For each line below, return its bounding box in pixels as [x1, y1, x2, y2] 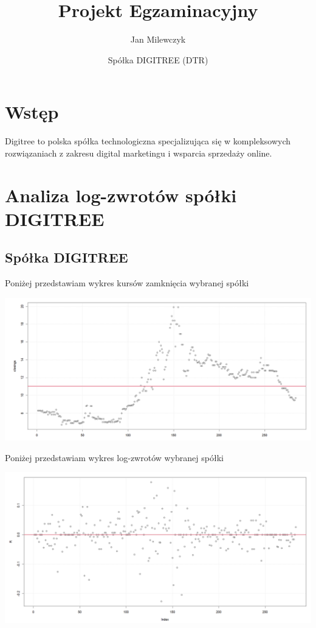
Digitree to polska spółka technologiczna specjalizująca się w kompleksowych [5, 135, 291, 147]
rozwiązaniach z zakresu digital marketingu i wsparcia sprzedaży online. [5, 146, 272, 159]
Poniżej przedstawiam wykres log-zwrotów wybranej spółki [5, 451, 224, 464]
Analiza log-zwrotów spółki [5, 182, 237, 207]
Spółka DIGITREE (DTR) [108, 53, 208, 66]
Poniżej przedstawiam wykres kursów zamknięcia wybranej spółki [5, 277, 249, 289]
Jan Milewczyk [130, 33, 186, 46]
